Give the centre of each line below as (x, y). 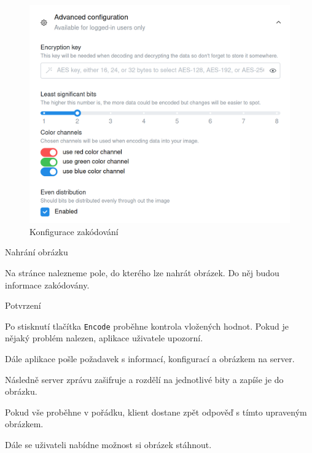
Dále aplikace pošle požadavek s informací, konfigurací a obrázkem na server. (150, 359)
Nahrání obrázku (37, 252)
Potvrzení (23, 305)
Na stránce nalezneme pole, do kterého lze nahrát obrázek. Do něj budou (142, 273)
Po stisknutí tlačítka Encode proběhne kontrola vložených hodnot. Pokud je (147, 326)
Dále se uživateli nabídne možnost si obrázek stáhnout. (108, 445)
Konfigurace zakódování (74, 231)
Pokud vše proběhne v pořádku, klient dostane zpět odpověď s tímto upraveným (156, 412)
